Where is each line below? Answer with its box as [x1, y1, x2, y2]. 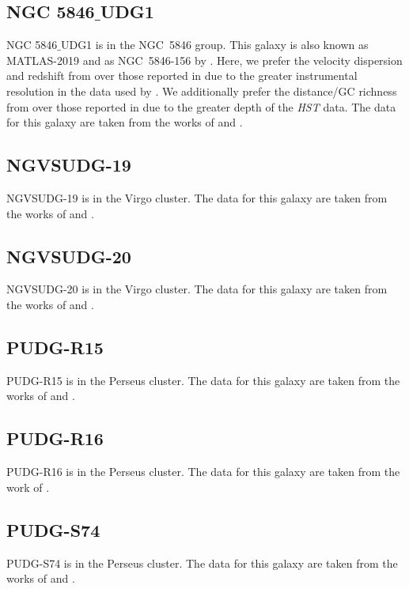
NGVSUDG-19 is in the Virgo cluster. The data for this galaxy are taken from [6, 189, 388, 206]
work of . [6, 478, 50, 495]
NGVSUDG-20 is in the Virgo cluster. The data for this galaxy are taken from [6, 281, 388, 297]
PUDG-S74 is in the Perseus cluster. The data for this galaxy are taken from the [6, 554, 398, 571]
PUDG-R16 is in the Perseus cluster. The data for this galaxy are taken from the [6, 463, 400, 480]
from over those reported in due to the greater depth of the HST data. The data [6, 98, 396, 115]
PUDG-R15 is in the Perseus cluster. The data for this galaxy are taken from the [6, 372, 400, 388]
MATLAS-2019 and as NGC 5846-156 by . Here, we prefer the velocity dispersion [6, 51, 403, 68]
